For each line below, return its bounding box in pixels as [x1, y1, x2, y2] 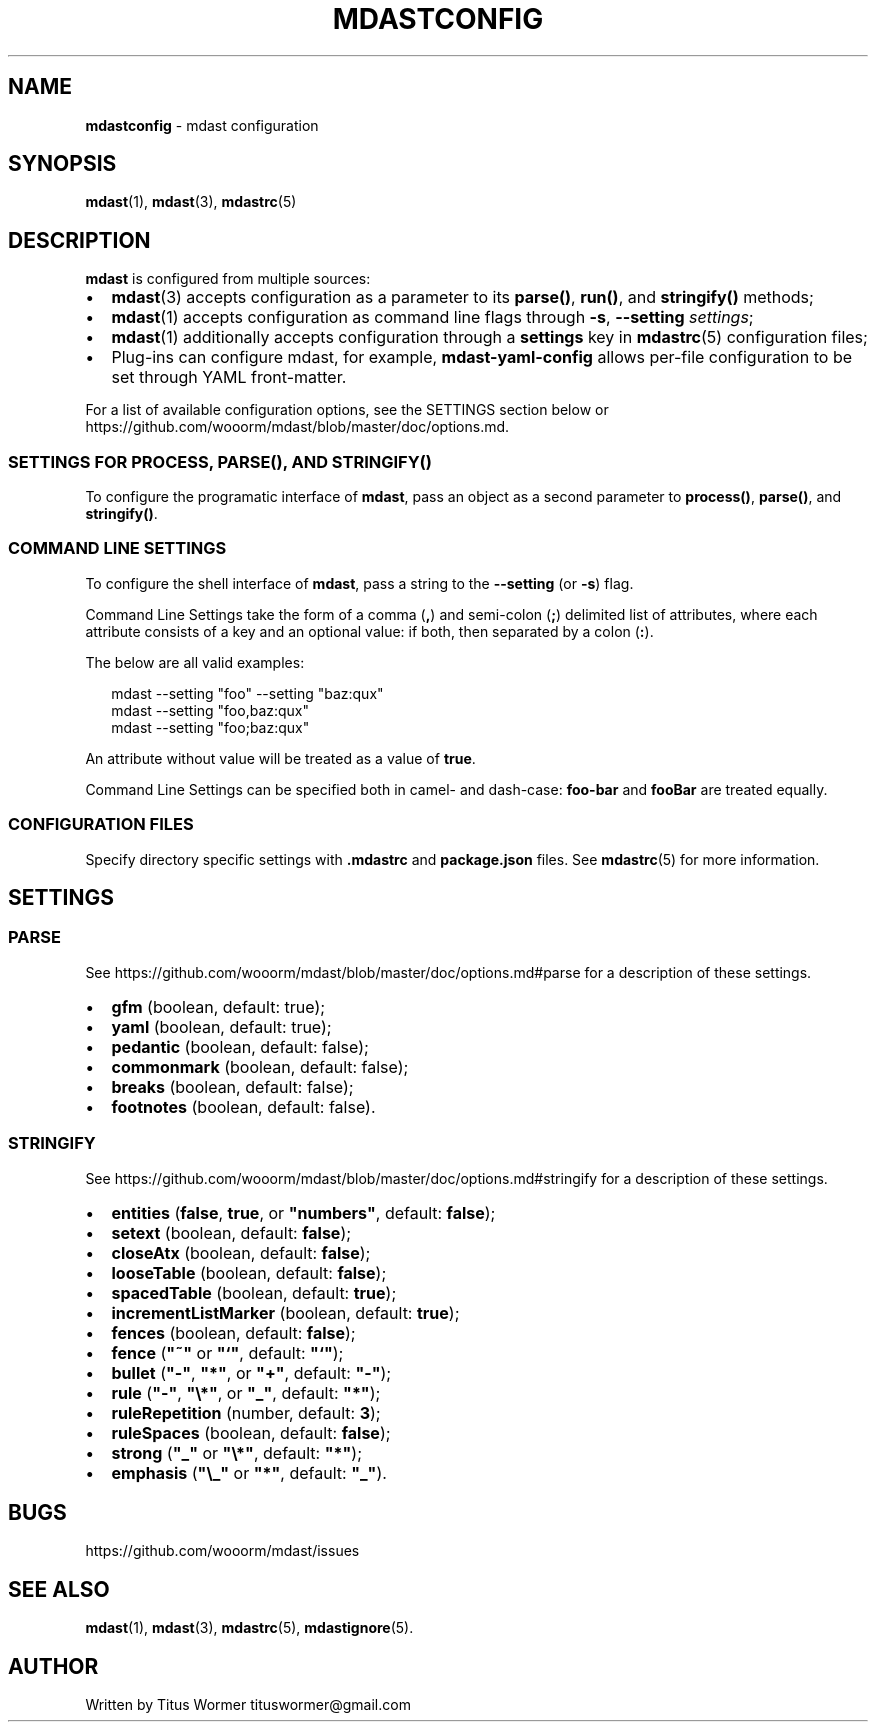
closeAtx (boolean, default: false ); [111, 1242, 371, 1263]
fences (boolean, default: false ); [111, 1322, 356, 1343]
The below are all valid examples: [85, 653, 305, 671]
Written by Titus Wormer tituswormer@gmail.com [85, 1696, 411, 1714]
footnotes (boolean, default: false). [111, 1096, 376, 1117]
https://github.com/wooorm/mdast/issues [85, 1542, 360, 1560]
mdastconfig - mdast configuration [85, 116, 319, 134]
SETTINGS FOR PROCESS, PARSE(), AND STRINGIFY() [8, 451, 432, 472]
